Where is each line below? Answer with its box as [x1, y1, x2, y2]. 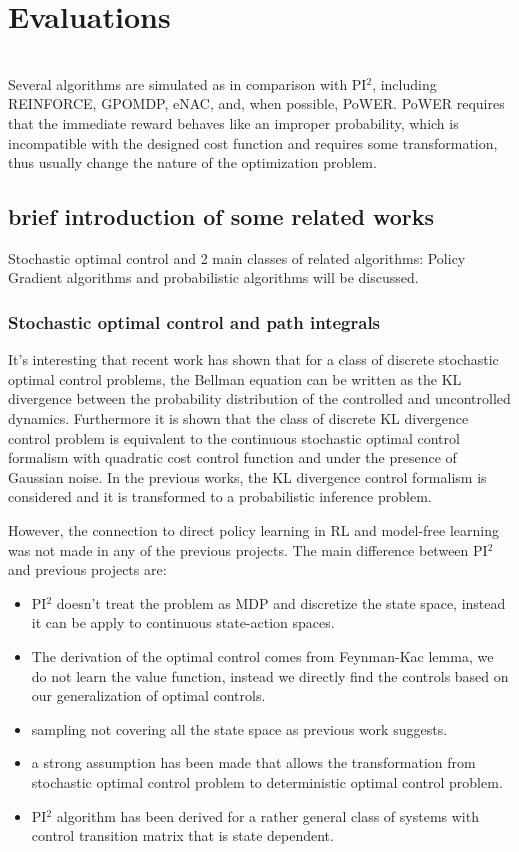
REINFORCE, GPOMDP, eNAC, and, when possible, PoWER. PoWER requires [8, 93, 505, 114]
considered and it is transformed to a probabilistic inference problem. [8, 486, 432, 507]
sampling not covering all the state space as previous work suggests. [31, 718, 448, 739]
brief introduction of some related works [8, 201, 435, 232]
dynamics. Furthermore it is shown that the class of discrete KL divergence [8, 408, 469, 429]
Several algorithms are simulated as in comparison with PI [8, 73, 367, 94]
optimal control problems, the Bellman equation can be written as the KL [8, 368, 462, 389]
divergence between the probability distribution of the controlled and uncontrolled [8, 388, 511, 409]
